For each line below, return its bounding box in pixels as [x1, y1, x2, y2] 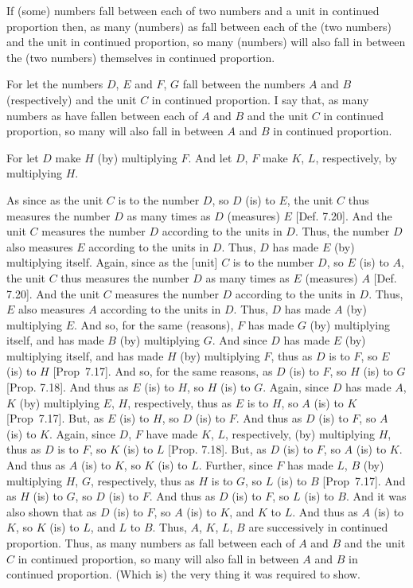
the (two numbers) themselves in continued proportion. [6, 49, 275, 65]
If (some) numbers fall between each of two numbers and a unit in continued [6, 2, 380, 18]
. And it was [345, 488, 407, 504]
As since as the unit [6, 191, 103, 208]
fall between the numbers [182, 76, 306, 92]
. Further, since [198, 457, 273, 473]
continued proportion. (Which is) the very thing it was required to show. [6, 566, 360, 582]
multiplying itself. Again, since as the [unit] [6, 254, 218, 271]
